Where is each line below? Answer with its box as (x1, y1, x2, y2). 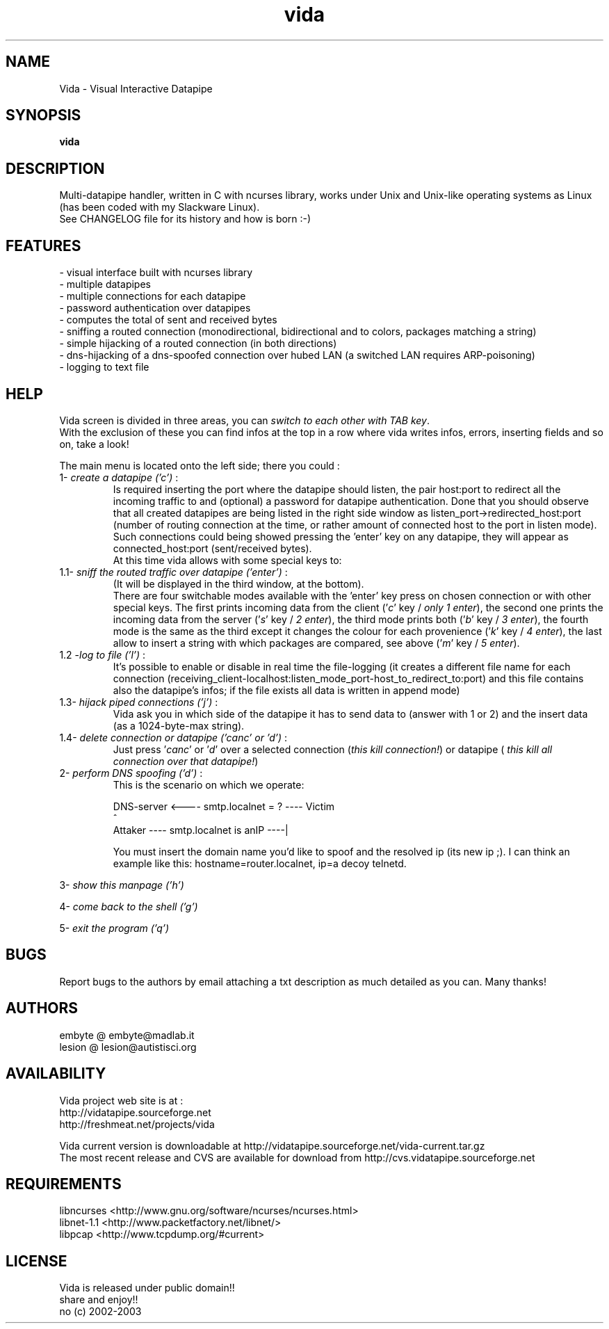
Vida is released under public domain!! (59, 1282, 235, 1294)
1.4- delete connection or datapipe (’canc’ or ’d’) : (59, 731, 288, 743)
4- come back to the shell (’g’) (59, 900, 198, 912)
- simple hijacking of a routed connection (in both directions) (59, 337, 337, 350)
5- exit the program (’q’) (59, 921, 170, 934)
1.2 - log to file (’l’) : (59, 648, 146, 661)
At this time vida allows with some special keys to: (113, 554, 342, 566)
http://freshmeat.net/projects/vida (59, 1118, 215, 1130)
